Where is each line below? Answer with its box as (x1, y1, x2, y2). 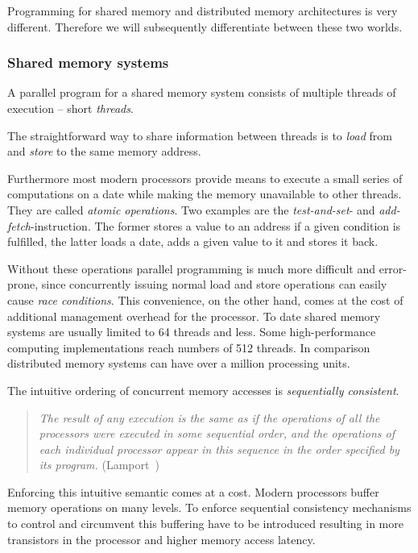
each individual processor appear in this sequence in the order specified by (39, 440, 399, 457)
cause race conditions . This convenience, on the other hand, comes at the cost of (7, 291, 404, 308)
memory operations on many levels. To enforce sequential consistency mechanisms (7, 499, 412, 516)
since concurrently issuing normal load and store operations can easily (41, 276, 387, 293)
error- (379, 260, 408, 276)
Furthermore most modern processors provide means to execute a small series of (7, 169, 403, 186)
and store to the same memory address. (7, 143, 201, 160)
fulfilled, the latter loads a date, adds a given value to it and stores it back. (7, 233, 379, 250)
